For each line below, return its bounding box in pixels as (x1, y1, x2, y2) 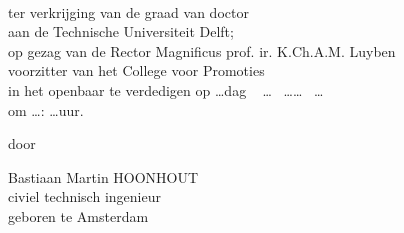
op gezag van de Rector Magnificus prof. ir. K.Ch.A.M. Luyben (8, 40, 396, 61)
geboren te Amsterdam (8, 205, 149, 226)
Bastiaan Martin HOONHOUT (8, 166, 199, 187)
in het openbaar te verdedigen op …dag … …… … (8, 79, 324, 100)
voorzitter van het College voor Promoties (8, 60, 265, 81)
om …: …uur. (8, 99, 84, 120)
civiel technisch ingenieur (8, 186, 161, 207)
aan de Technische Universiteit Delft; (8, 21, 234, 42)
